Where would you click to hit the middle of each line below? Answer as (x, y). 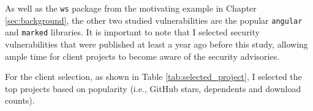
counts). (20, 100)
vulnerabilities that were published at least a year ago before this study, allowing (156, 44)
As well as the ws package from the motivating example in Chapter (131, 8)
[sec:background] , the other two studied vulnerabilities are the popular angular (154, 20)
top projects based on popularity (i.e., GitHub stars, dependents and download (153, 88)
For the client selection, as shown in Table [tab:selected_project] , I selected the (153, 77)
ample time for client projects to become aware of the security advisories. (142, 56)
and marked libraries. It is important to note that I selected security (132, 32)
